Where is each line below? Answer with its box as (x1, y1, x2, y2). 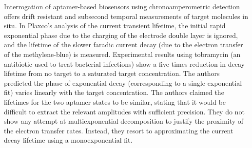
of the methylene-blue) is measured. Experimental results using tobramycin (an (4, 49, 241, 59)
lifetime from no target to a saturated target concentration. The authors (4, 68, 220, 78)
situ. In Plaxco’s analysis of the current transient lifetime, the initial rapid (4, 20, 226, 31)
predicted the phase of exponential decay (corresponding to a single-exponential (4, 77, 242, 88)
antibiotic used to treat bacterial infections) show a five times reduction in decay (4, 58, 245, 69)
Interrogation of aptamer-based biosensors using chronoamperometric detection (4, 1, 240, 11)
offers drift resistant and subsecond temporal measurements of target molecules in (4, 11, 248, 21)
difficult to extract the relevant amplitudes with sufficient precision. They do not (4, 106, 245, 116)
